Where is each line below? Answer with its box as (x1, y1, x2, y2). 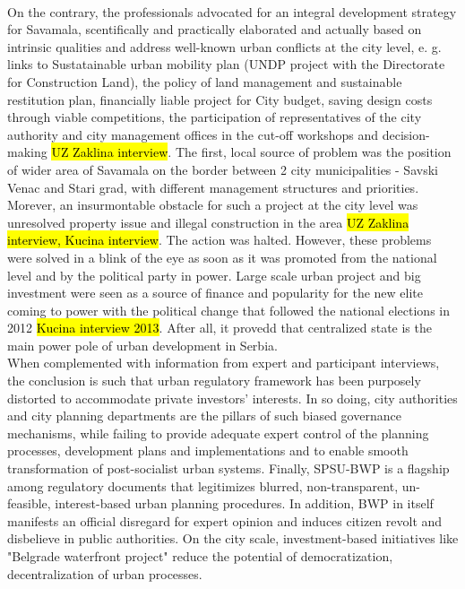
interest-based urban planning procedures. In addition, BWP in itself (55, 494, 434, 513)
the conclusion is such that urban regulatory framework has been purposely (7, 371, 421, 390)
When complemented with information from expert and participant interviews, (7, 353, 440, 372)
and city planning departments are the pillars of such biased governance (7, 406, 401, 425)
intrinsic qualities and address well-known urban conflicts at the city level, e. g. (7, 37, 442, 56)
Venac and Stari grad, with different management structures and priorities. (7, 178, 419, 196)
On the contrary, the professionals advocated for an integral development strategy (7, 2, 457, 21)
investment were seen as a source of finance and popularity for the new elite (7, 283, 423, 302)
